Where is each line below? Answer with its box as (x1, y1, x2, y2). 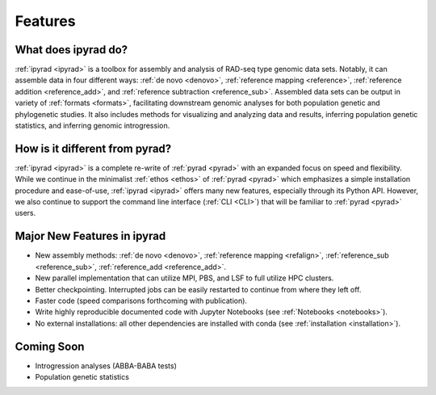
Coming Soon (15, 339, 85, 353)
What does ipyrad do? (15, 43, 128, 57)
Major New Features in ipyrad (15, 229, 166, 243)
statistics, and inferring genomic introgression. (15, 121, 170, 131)
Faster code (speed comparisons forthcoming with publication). (35, 296, 248, 305)
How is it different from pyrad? (15, 141, 172, 155)
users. (15, 208, 36, 218)
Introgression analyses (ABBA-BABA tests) (35, 360, 178, 371)
